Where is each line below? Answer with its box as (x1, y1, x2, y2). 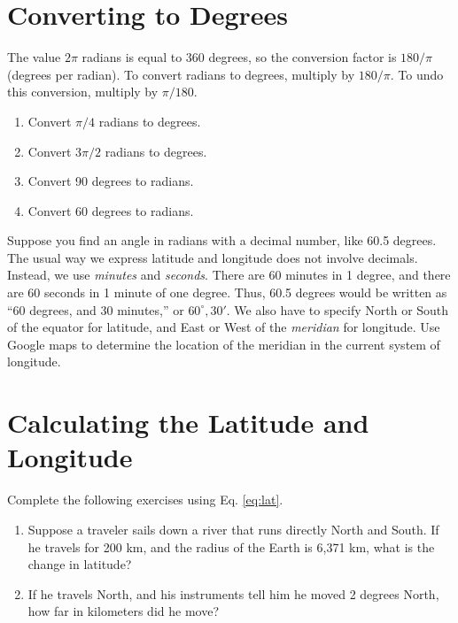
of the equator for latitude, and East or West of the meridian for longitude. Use (7, 318, 440, 336)
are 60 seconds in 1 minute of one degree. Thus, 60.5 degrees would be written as (7, 283, 447, 302)
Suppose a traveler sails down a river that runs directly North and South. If (27, 519, 439, 538)
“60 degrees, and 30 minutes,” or (7, 300, 184, 319)
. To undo (390, 65, 444, 83)
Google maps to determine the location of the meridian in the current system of (7, 335, 440, 353)
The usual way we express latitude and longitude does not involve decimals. (7, 248, 418, 266)
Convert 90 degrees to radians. (27, 172, 194, 190)
